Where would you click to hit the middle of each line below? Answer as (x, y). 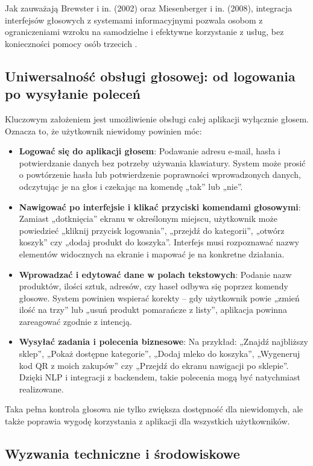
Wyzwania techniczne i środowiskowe (122, 454)
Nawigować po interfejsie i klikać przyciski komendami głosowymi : (160, 206)
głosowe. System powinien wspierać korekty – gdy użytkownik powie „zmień (159, 298)
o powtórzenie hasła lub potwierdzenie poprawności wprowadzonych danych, (160, 175)
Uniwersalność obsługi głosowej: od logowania (150, 76)
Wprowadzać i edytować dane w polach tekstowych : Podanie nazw (155, 274)
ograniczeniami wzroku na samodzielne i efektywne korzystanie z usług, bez (144, 32)
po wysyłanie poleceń (73, 94)
